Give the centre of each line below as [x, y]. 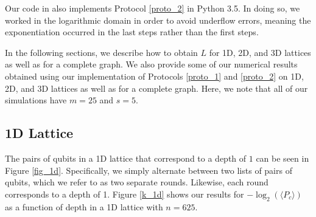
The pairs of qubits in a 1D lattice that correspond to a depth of [126, 158]
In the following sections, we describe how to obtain [101, 52]
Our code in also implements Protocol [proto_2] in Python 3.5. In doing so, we [153, 8]
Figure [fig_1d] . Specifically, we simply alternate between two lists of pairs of [149, 170]
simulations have [36, 100]
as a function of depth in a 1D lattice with [84, 206]
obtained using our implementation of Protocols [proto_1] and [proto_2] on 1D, [154, 76]
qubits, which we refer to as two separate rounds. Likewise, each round [137, 182]
